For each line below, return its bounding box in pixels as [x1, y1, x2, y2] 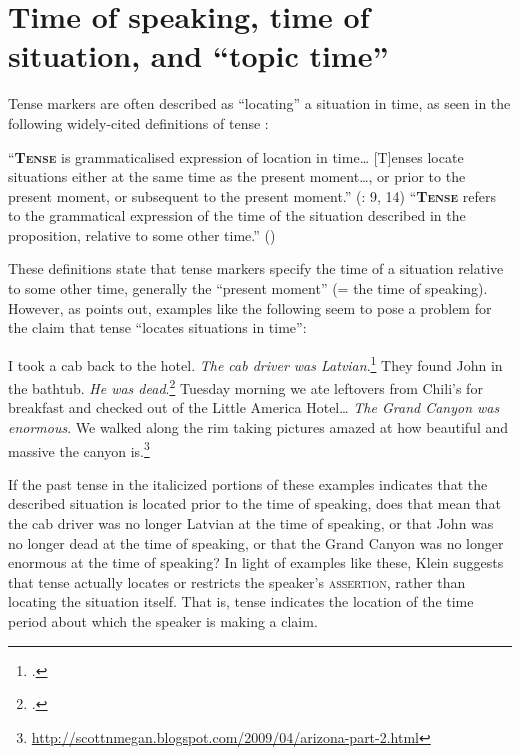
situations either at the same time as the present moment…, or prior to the [8, 166, 466, 187]
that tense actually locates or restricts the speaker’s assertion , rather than [8, 571, 466, 592]
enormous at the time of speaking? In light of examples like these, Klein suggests [8, 552, 504, 573]
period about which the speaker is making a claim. [8, 610, 318, 631]
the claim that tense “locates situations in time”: [8, 317, 307, 338]
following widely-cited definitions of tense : [8, 112, 269, 133]
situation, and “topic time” [8, 35, 389, 76]
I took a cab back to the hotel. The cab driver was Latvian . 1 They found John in [8, 351, 503, 375]
